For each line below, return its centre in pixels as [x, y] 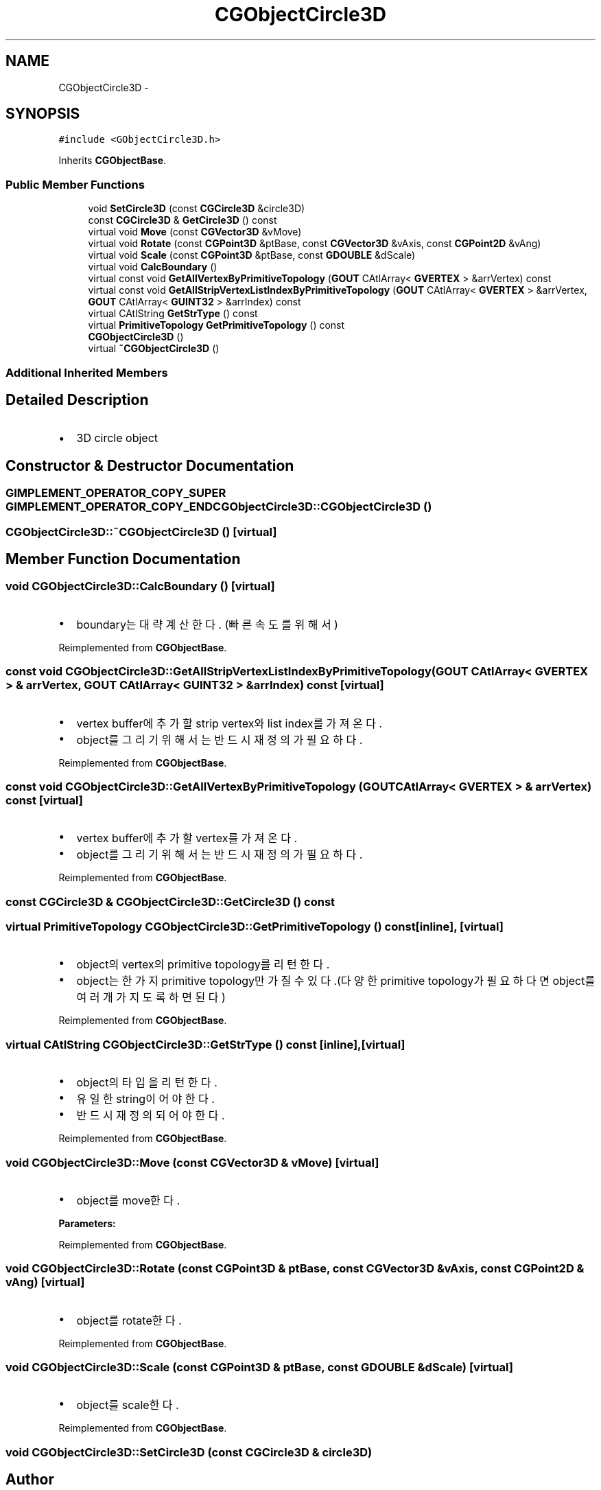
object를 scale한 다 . [128, 1405]
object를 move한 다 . [128, 1200]
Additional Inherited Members [87, 372]
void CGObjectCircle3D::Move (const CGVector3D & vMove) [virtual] [192, 1162]
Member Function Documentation [123, 559]
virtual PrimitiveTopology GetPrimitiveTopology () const [216, 325]
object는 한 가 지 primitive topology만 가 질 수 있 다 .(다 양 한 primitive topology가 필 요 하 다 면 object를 [336, 981]
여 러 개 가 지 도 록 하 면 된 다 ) [151, 998]
